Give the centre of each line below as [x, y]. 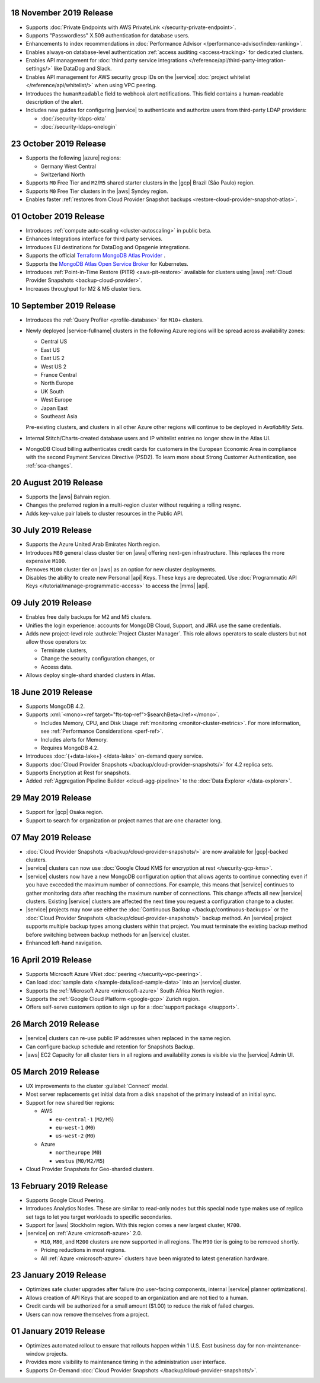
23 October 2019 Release [58, 144]
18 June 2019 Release [52, 692]
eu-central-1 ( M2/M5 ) [85, 1119]
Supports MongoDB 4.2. [55, 706]
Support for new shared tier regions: [70, 1102]
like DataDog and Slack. [83, 69]
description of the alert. [55, 102]
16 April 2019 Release [51, 960]
